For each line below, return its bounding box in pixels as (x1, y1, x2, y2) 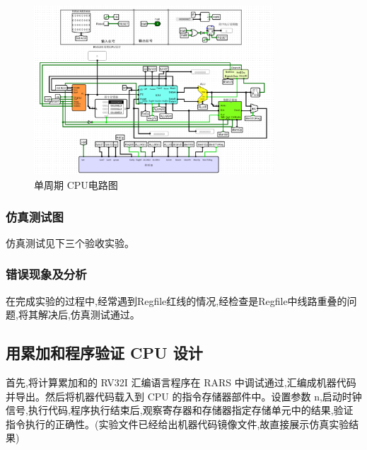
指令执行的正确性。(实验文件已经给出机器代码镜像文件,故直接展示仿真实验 (6, 416, 349, 431)
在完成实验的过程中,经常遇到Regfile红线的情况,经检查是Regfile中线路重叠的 (6, 293, 347, 308)
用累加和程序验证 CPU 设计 (6, 342, 203, 364)
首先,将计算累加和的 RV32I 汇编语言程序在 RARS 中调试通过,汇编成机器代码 (6, 375, 356, 390)
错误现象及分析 (6, 265, 87, 283)
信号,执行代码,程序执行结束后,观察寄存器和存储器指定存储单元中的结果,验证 (6, 403, 354, 417)
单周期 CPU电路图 (34, 178, 118, 192)
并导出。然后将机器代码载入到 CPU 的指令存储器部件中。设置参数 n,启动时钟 (6, 388, 362, 403)
